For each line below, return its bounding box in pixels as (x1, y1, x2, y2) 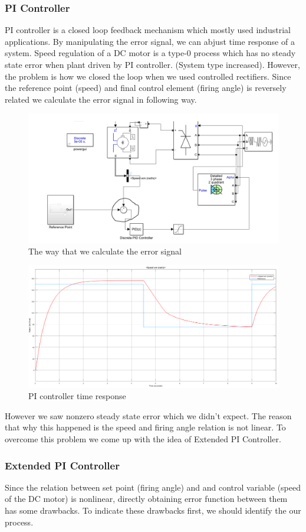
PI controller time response (28, 390, 126, 402)
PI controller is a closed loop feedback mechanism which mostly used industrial (5, 24, 291, 36)
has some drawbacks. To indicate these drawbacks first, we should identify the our (5, 504, 301, 516)
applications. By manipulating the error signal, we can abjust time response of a (5, 35, 295, 47)
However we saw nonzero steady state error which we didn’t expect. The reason (5, 409, 292, 422)
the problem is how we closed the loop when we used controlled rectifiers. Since (5, 70, 291, 82)
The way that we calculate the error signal (28, 245, 182, 257)
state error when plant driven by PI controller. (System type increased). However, (5, 58, 300, 70)
